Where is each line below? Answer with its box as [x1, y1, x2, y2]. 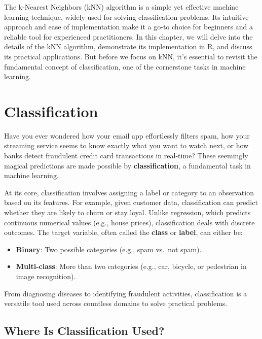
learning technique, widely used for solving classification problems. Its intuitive [4, 11, 249, 22]
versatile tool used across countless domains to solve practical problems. [4, 298, 228, 309]
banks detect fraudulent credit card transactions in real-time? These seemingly [4, 150, 248, 161]
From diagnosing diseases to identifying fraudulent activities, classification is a [4, 288, 247, 298]
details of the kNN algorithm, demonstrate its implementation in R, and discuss [4, 41, 252, 52]
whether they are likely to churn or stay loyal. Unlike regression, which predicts [4, 207, 251, 218]
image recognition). [16, 271, 76, 281]
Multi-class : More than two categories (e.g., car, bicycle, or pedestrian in [16, 261, 247, 272]
